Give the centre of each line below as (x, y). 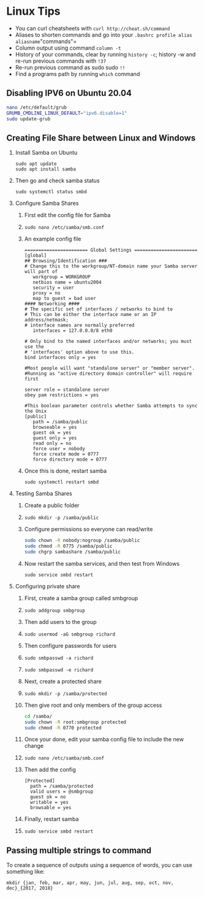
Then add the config (50, 770)
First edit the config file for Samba (67, 215)
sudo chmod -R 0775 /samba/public (68, 546)
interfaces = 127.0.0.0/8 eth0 (73, 331)
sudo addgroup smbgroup (55, 610)
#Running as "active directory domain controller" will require (108, 374)
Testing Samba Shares (43, 494)
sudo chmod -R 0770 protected (63, 728)
